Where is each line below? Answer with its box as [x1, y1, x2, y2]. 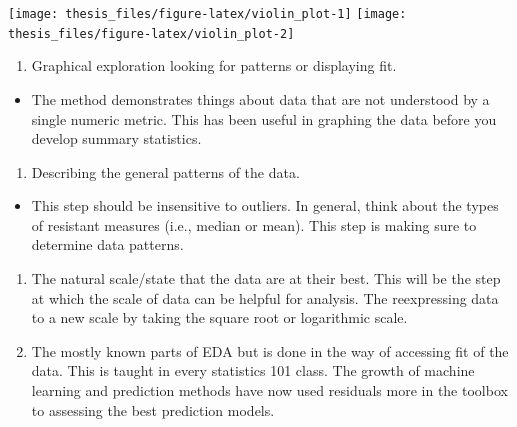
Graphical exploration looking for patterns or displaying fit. [31, 55, 397, 76]
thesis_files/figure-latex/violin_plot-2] [8, 26, 295, 41]
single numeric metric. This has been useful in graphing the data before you [31, 108, 497, 129]
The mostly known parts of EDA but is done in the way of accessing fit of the [31, 340, 509, 361]
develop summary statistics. [31, 128, 202, 149]
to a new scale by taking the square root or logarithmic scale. [31, 307, 408, 328]
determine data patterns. [31, 234, 184, 255]
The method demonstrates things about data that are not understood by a [31, 88, 490, 109]
